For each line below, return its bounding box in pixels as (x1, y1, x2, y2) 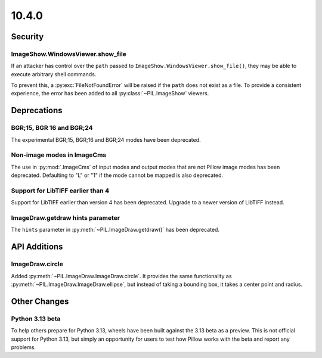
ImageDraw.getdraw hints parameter (11, 214, 120, 222)
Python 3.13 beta (11, 315, 61, 323)
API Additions (11, 242, 63, 252)
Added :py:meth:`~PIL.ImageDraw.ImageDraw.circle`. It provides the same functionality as (11, 272, 232, 279)
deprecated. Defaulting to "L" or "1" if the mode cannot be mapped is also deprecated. (11, 172, 224, 179)
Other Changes (11, 296, 69, 306)
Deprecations (11, 105, 63, 116)
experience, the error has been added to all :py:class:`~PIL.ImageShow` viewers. (11, 90, 209, 97)
